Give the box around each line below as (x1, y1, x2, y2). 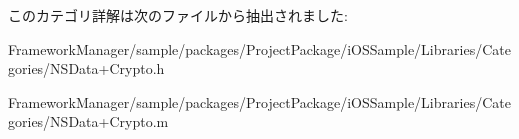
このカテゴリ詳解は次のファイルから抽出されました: (8, 5, 348, 25)
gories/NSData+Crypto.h (8, 58, 165, 79)
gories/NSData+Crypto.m (8, 111, 169, 132)
